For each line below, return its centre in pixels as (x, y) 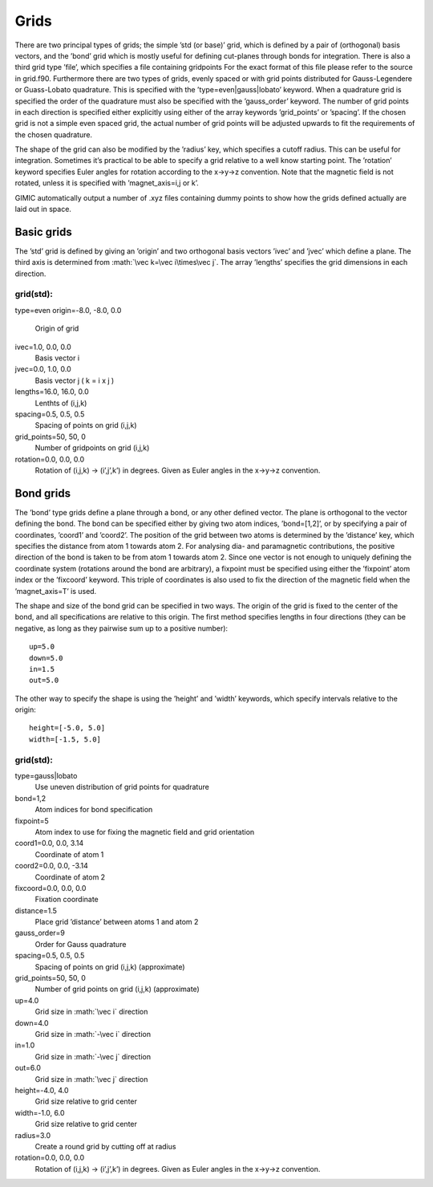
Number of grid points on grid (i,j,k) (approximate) (117, 989)
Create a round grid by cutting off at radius (105, 1146)
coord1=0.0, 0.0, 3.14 (49, 844)
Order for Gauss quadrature (81, 944)
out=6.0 (28, 1068)
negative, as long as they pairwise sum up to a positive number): (121, 628)
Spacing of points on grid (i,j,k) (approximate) (110, 966)
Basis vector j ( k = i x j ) (75, 380)
